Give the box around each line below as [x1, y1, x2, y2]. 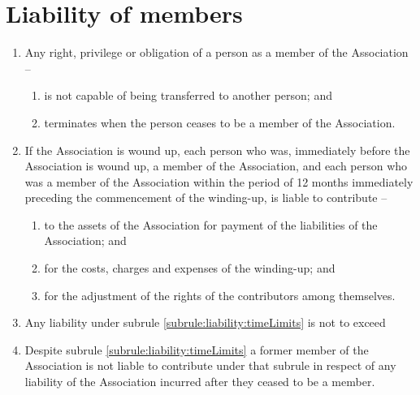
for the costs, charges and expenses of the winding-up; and [44, 260, 336, 277]
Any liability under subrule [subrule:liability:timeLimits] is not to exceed [24, 314, 386, 331]
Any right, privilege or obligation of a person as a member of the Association [24, 44, 409, 61]
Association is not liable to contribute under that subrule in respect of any [24, 357, 396, 374]
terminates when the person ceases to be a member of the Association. [44, 114, 396, 131]
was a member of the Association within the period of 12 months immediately [24, 173, 414, 190]
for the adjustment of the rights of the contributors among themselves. [44, 286, 396, 303]
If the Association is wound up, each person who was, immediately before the [24, 141, 410, 158]
